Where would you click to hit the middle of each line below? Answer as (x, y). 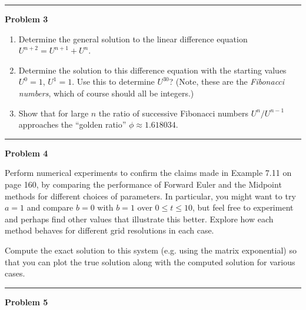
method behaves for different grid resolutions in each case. (109, 230)
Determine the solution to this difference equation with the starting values (152, 70)
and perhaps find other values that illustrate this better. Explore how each (139, 219)
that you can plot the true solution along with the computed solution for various (150, 261)
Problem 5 (26, 301)
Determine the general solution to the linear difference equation (133, 39)
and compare (50, 207)
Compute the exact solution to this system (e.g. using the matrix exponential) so (151, 250)
